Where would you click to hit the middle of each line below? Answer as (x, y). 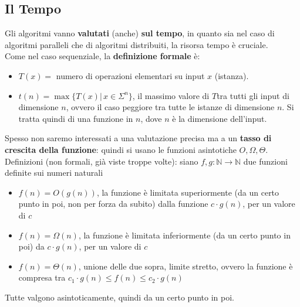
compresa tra (42, 277)
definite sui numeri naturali (54, 173)
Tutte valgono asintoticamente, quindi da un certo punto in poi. (119, 297)
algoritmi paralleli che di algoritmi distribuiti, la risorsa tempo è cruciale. (136, 44)
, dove (151, 118)
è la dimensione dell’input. (220, 118)
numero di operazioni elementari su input (130, 75)
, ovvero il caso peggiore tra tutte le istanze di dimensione (170, 107)
